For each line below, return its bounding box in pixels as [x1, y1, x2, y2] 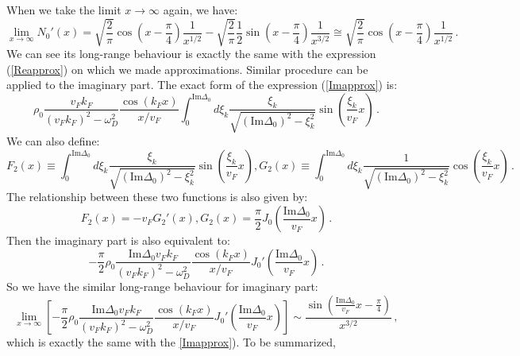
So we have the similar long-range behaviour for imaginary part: [6, 278, 318, 295]
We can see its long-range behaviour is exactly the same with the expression [6, 45, 376, 62]
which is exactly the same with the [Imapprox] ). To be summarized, [6, 334, 336, 350]
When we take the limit [6, 2, 121, 17]
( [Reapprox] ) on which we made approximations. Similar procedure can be [6, 60, 368, 77]
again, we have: [163, 2, 238, 17]
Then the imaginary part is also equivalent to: [6, 232, 230, 249]
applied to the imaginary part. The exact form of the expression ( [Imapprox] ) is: [6, 76, 398, 93]
